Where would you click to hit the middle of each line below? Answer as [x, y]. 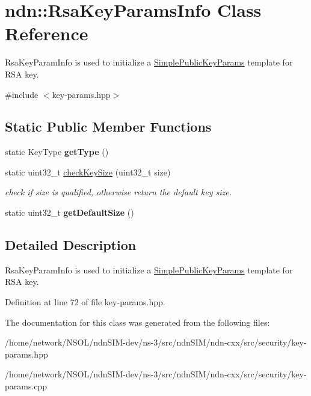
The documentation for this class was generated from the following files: [137, 322]
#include [22, 94]
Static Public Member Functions [108, 126]
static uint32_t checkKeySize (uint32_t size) [88, 172]
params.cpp [26, 386]
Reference [47, 33]
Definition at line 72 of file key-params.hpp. [85, 302]
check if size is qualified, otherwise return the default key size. [119, 192]
